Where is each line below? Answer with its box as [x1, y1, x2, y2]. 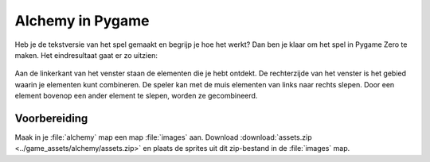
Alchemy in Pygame [14, 12, 150, 29]
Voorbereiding [14, 111, 88, 125]
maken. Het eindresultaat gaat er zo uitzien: [14, 50, 158, 60]
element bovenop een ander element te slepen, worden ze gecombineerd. [14, 91, 258, 101]
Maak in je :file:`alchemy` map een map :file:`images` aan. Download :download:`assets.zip [14, 133, 312, 142]
